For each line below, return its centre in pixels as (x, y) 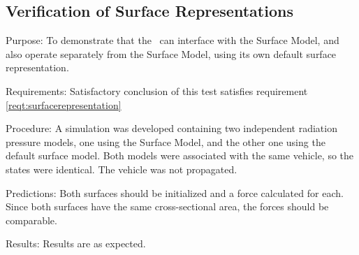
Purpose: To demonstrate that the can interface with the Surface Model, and (173, 40)
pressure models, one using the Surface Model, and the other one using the (166, 141)
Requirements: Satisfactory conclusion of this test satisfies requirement (157, 90)
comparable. (31, 220)
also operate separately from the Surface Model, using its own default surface (171, 53)
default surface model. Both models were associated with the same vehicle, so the (180, 155)
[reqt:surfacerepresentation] (64, 104)
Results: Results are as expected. (76, 243)
